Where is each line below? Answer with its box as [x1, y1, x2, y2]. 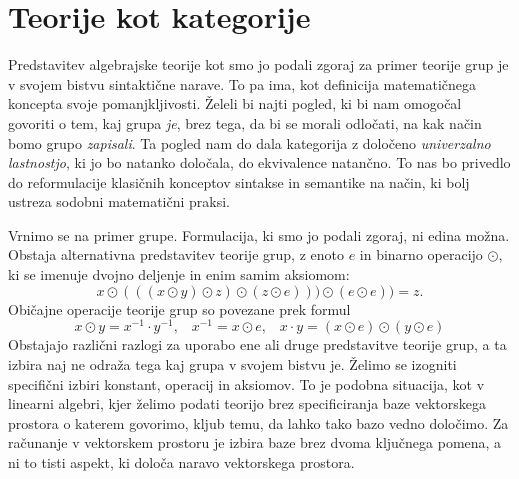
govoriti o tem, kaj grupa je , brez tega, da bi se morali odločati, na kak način [8, 112, 482, 133]
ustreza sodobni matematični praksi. [8, 191, 230, 212]
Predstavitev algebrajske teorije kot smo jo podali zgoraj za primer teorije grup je [8, 54, 509, 75]
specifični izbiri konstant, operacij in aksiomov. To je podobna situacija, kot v [8, 373, 485, 394]
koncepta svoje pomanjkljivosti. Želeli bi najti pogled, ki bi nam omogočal [8, 93, 462, 114]
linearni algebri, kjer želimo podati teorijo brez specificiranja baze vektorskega [8, 393, 486, 414]
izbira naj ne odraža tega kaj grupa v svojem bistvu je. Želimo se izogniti [8, 353, 457, 374]
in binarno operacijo [359, 244, 483, 265]
